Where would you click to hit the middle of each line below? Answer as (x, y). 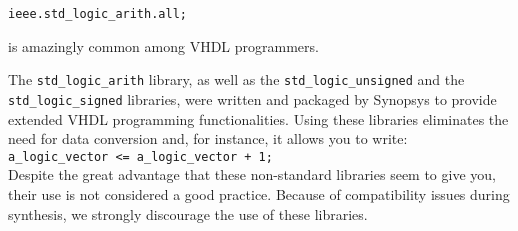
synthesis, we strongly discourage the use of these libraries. (188, 213)
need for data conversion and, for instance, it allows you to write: (208, 138)
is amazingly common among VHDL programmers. (163, 45)
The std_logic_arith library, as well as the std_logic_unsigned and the (236, 79)
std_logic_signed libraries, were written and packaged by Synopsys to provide (252, 98)
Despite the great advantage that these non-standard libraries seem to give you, (252, 174)
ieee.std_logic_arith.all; (97, 14)
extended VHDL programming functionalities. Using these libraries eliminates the (258, 118)
